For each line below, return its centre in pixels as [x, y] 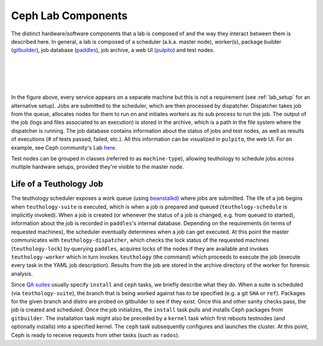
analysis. [22, 274]
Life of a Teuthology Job [57, 184]
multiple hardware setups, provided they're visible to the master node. [97, 167]
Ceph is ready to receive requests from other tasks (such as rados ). [95, 335]
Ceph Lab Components [69, 16]
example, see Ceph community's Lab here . [64, 147]
